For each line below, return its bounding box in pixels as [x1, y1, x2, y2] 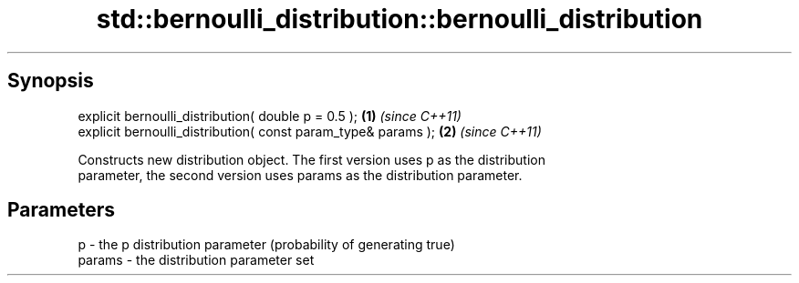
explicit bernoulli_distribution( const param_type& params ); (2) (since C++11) [78, 123, 542, 139]
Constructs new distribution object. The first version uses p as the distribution [78, 151, 545, 167]
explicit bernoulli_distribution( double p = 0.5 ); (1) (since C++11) [78, 107, 462, 124]
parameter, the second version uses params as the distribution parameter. [78, 167, 523, 183]
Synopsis [7, 69, 94, 93]
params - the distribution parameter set [78, 252, 315, 268]
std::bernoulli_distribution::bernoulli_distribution [96, 4, 703, 35]
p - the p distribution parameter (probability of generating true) [78, 237, 455, 253]
